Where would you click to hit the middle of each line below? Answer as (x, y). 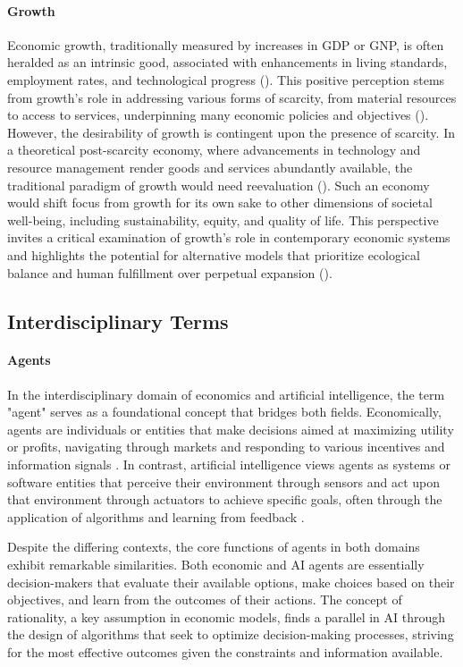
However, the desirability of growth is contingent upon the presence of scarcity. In (231, 132)
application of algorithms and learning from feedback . (156, 516)
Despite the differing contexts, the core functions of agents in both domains (214, 547)
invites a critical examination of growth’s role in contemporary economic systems (229, 237)
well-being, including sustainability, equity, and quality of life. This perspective (223, 220)
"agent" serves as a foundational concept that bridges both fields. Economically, (224, 412)
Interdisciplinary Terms (118, 321)
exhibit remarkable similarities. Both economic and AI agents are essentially (216, 565)
